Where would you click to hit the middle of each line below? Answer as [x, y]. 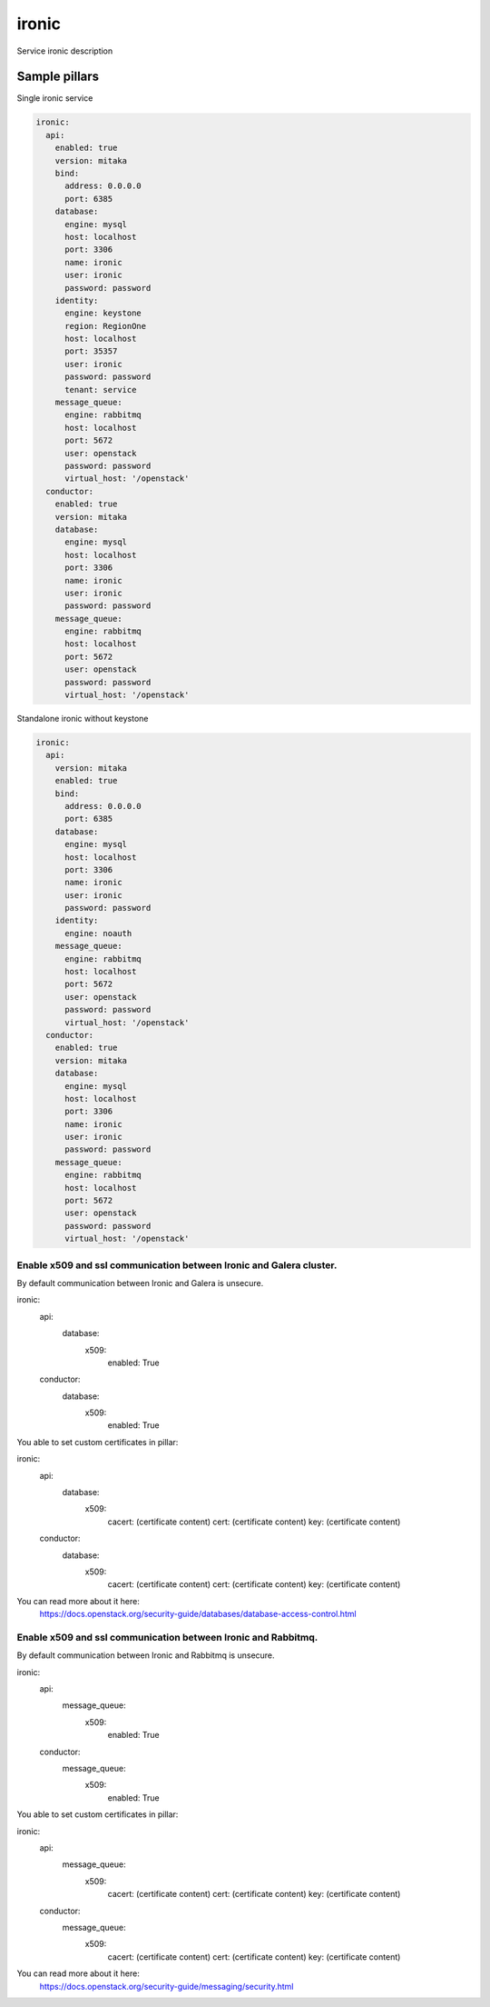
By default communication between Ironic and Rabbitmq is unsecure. [146, 1655]
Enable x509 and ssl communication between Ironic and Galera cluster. [177, 1265]
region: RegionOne [106, 326]
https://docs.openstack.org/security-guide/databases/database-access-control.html [198, 1614]
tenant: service [101, 389]
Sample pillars [58, 77]
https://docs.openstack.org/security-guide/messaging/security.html [167, 1986]
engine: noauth [98, 933]
